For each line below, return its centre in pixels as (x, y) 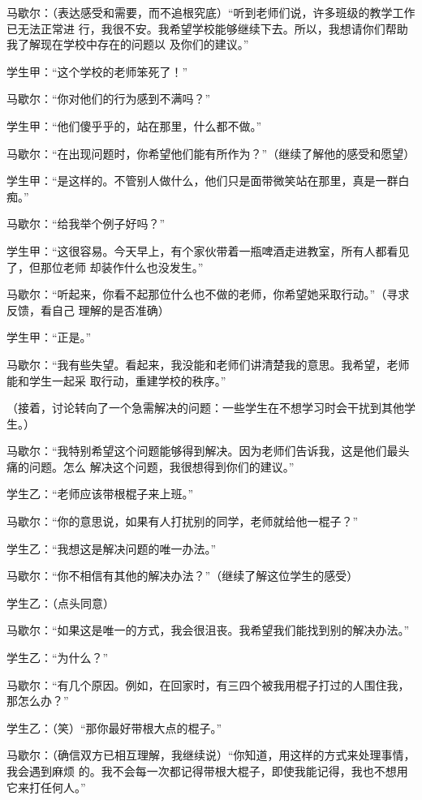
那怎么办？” (38, 701)
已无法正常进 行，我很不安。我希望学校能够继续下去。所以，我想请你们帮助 (207, 28)
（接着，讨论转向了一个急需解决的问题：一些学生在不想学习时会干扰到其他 (205, 408)
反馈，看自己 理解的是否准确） (88, 310)
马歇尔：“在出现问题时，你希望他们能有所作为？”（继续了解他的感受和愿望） (211, 153)
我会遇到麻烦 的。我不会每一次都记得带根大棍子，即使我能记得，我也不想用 (207, 771)
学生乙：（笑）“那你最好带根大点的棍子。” (114, 727)
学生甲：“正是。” (49, 337)
